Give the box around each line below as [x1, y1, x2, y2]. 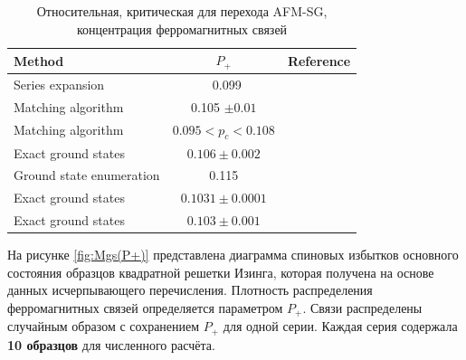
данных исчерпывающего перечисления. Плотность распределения [7, 280, 373, 299]
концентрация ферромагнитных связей [77, 19, 288, 38]
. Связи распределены [302, 298, 423, 317]
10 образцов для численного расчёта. [7, 335, 215, 354]
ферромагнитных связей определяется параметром [7, 298, 283, 317]
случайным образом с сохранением [7, 317, 200, 336]
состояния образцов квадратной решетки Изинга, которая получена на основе [7, 262, 434, 281]
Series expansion [14, 74, 105, 93]
